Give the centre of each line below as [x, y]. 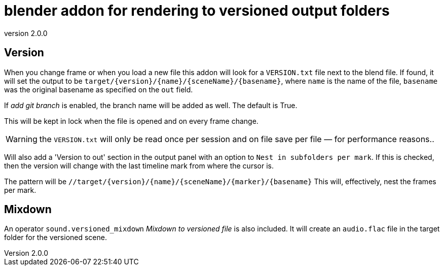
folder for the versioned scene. [55, 238]
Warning [22, 139]
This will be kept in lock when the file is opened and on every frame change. [131, 121]
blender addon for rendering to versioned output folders [197, 11]
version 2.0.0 [26, 33]
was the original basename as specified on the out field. [99, 89]
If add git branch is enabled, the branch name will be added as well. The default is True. [151, 105]
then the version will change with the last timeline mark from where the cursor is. [139, 165]
